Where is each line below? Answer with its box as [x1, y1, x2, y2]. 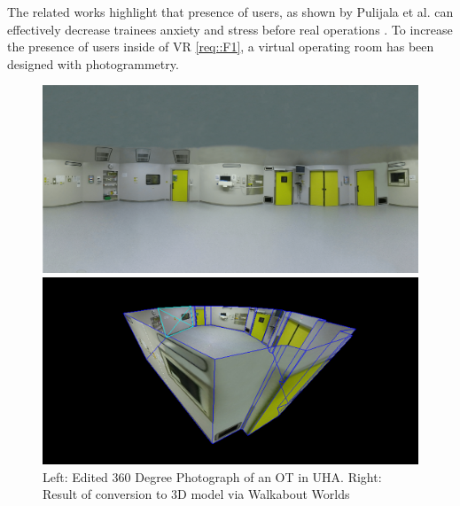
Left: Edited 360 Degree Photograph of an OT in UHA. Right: [43, 467, 382, 486]
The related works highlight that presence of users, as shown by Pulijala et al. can [7, 3, 454, 20]
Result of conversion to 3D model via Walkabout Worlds [43, 485, 350, 503]
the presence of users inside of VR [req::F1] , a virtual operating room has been [7, 37, 434, 56]
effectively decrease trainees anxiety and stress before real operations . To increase [7, 19, 453, 38]
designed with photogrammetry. [7, 54, 179, 73]
